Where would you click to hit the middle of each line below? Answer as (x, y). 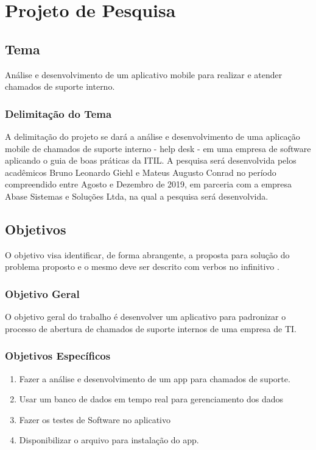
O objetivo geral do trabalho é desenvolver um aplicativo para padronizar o (146, 317)
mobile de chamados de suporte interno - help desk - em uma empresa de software (158, 148)
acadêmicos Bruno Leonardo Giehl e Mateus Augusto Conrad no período (141, 172)
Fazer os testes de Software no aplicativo (95, 419)
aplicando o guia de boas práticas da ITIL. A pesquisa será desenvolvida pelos (151, 160)
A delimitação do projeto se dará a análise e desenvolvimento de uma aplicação (153, 136)
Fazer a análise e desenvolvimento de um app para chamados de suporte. (155, 378)
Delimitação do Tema (58, 113)
